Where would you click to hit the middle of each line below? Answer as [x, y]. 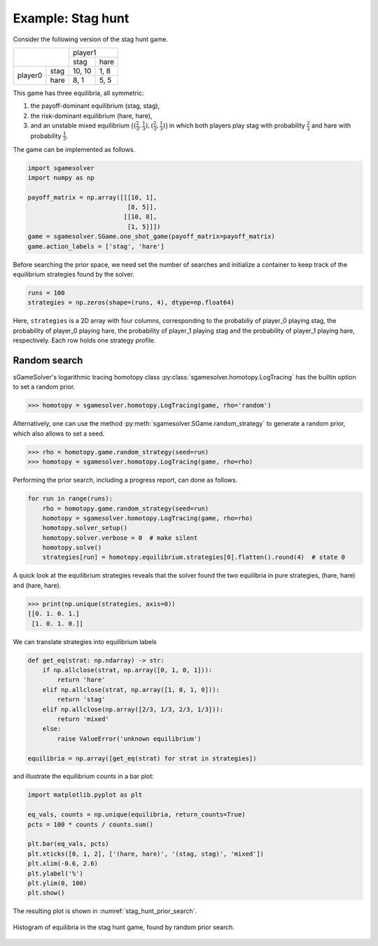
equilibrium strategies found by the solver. [73, 274]
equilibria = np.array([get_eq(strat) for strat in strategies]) [142, 758]
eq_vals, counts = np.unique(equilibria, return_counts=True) [136, 815]
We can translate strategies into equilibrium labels [85, 641]
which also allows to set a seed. [59, 433]
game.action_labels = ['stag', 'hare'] [96, 246]
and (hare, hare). [37, 585]
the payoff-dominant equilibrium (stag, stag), [95, 106]
